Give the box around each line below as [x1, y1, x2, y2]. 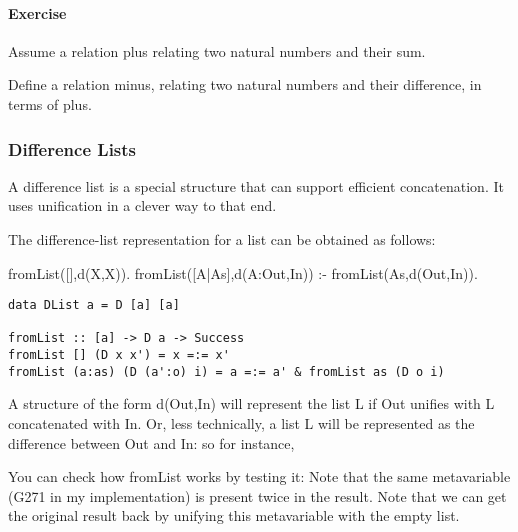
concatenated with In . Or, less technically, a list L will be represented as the [8, 413, 475, 434]
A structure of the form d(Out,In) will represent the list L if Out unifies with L [8, 393, 495, 414]
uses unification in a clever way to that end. [8, 195, 277, 216]
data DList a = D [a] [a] [8, 298, 180, 313]
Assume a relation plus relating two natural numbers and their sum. [8, 40, 426, 61]
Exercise [8, 2, 67, 23]
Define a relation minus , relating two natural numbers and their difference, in [8, 74, 482, 95]
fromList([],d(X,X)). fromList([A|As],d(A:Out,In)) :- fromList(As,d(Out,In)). [8, 262, 478, 283]
